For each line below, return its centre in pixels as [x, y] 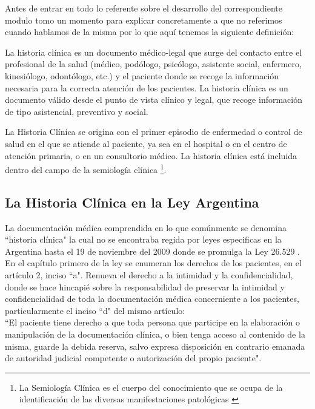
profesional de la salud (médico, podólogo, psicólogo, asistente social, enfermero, [153, 64]
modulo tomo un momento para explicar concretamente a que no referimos [144, 20]
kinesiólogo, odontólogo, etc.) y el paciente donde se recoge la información [142, 75]
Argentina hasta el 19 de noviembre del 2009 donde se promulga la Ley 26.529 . [152, 251]
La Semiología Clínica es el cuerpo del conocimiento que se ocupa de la [151, 387]
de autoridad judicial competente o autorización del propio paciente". [133, 358]
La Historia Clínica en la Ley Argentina [132, 202]
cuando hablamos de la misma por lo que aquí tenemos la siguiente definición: [150, 32]
